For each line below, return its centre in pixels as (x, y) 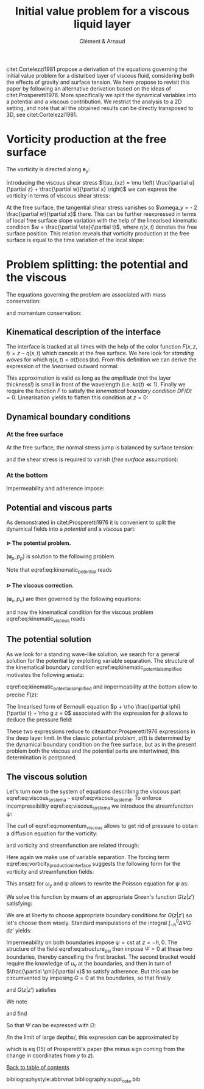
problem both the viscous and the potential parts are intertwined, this (93, 751)
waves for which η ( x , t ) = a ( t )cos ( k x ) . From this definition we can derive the (101, 360)
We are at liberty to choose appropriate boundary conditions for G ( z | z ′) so (99, 915)
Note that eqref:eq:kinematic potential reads (59, 571)
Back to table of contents (38, 1068)
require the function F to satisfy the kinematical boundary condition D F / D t (99, 391)
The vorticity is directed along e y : (48, 170)
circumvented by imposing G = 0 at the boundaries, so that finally (89, 978)
